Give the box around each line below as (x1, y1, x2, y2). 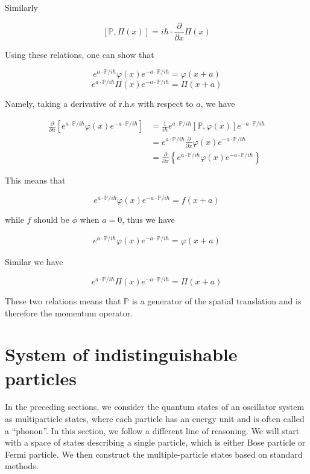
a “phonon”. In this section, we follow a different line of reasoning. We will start (5, 424, 300, 437)
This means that (5, 173, 66, 186)
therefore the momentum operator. (5, 306, 133, 319)
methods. (5, 460, 39, 472)
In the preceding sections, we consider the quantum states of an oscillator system (5, 400, 305, 413)
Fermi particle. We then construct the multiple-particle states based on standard (5, 447, 303, 460)
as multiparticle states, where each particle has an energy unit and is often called (5, 412, 305, 425)
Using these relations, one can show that (5, 48, 154, 60)
